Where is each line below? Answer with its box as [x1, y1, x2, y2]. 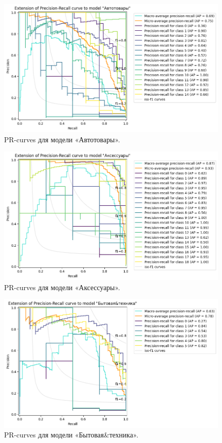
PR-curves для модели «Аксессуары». [4, 282, 121, 292]
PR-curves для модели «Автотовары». [4, 134, 120, 144]
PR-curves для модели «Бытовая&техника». [4, 429, 139, 440]
